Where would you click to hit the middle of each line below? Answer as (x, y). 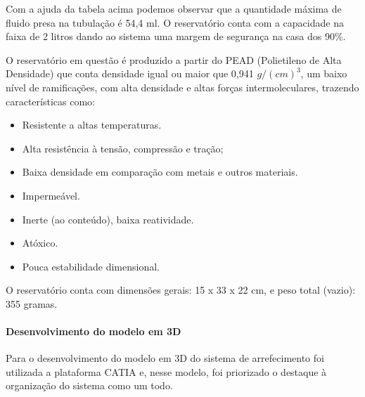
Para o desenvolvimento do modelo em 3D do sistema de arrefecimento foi (165, 358)
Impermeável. (51, 195)
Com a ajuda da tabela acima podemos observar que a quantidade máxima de (174, 8)
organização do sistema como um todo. (89, 385)
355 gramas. (32, 303)
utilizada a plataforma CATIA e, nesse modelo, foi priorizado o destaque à (166, 371)
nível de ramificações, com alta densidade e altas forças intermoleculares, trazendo (182, 87)
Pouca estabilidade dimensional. (91, 266)
